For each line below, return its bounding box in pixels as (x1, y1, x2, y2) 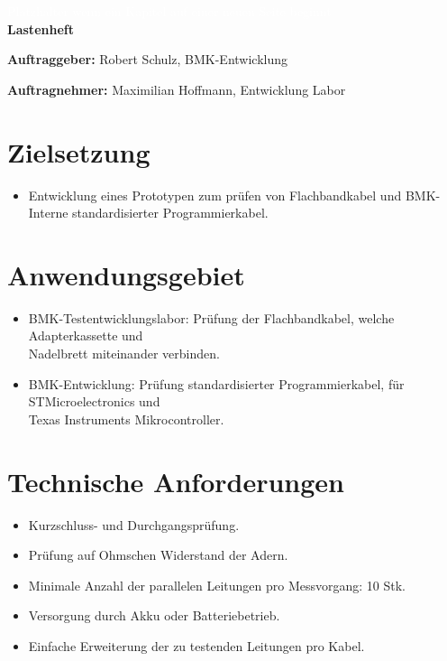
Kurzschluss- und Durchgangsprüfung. (28, 515, 240, 534)
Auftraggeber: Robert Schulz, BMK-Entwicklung (7, 50, 288, 69)
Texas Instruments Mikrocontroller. (28, 409, 224, 428)
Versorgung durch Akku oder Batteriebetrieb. (28, 606, 280, 625)
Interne (28, 203, 68, 222)
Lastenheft (7, 19, 74, 38)
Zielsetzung (7, 133, 151, 170)
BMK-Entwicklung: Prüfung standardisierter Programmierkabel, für (28, 374, 405, 393)
